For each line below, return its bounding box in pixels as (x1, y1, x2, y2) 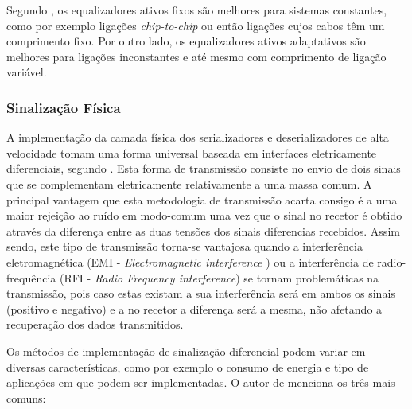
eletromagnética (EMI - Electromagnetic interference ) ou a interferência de (6, 253, 374, 270)
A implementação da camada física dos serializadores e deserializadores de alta (6, 129, 389, 146)
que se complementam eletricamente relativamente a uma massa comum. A (6, 175, 372, 192)
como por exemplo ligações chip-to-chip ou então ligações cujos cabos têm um (6, 17, 385, 33)
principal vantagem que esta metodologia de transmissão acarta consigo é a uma (6, 191, 398, 208)
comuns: (6, 389, 46, 406)
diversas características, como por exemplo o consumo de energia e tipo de (6, 358, 369, 375)
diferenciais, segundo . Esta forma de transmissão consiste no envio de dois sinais (6, 160, 401, 177)
